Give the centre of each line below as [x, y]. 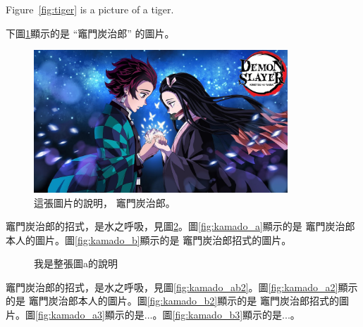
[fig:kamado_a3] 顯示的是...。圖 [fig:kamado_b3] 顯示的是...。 [168, 315]
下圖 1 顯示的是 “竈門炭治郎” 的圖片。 [90, 33]
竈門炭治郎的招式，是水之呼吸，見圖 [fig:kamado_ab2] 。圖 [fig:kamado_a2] [172, 287]
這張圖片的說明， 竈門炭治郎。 [105, 202]
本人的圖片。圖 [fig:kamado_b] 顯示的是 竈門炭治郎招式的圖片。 [149, 239]
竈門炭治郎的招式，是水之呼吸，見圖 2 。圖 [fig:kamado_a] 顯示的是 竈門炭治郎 [180, 226]
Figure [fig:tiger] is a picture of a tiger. [90, 9]
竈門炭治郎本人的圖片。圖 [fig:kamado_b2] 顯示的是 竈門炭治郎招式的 [184, 301]
